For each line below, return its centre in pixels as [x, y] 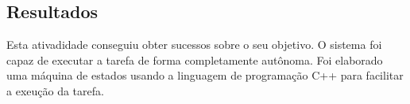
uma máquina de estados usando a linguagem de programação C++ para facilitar [205, 75]
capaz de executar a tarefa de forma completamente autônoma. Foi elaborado [195, 59]
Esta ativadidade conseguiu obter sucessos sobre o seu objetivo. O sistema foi [194, 45]
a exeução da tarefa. [55, 90]
